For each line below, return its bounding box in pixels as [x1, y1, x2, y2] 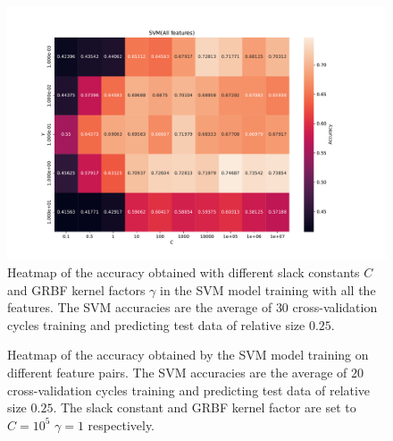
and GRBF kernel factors [7, 280, 146, 299]
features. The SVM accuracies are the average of [7, 298, 272, 317]
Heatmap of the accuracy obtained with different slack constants [7, 262, 360, 281]
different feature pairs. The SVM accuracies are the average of [7, 362, 347, 381]
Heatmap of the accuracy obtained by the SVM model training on [7, 345, 369, 364]
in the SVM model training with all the [160, 280, 376, 299]
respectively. [88, 415, 155, 434]
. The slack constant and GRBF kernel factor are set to [53, 398, 356, 417]
